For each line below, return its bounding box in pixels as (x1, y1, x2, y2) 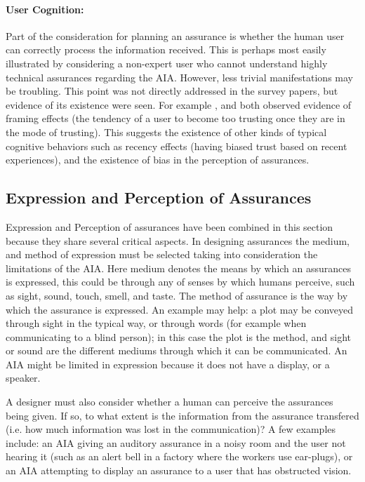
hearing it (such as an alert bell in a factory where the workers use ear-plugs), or (6, 449, 353, 464)
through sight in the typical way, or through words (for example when (6, 316, 307, 330)
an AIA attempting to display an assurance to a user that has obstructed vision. (6, 463, 352, 478)
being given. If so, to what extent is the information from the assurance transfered (6, 408, 359, 422)
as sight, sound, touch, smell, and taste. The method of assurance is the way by (6, 288, 348, 302)
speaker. (6, 370, 41, 385)
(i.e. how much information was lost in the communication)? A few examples (6, 422, 336, 436)
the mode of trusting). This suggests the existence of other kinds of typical (6, 124, 327, 139)
